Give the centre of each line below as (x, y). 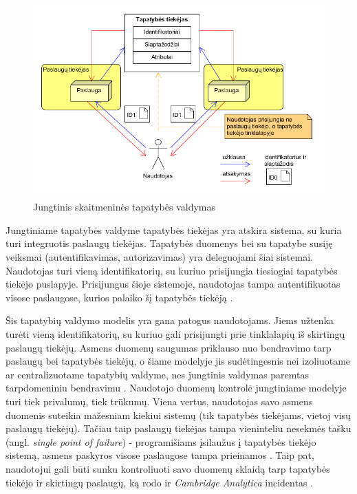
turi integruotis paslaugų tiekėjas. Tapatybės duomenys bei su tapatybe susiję (169, 243)
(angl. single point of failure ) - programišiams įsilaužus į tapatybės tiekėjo (161, 441)
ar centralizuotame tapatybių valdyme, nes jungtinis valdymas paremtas (158, 374)
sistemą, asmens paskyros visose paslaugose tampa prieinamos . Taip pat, (160, 455)
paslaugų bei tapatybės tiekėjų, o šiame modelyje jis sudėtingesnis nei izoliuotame (178, 361)
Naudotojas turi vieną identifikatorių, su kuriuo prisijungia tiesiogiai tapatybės (172, 270)
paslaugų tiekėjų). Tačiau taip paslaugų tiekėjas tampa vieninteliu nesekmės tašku (178, 428)
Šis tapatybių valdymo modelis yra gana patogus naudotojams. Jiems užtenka (170, 320)
